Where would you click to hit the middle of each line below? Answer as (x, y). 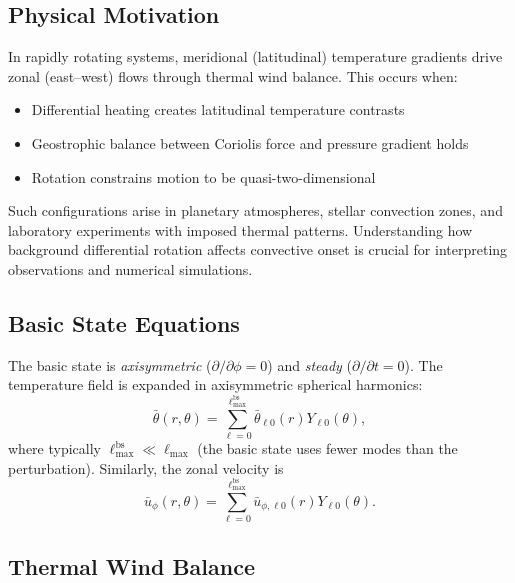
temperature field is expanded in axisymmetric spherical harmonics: (215, 384)
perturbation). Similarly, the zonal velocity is (146, 467)
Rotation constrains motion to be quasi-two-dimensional (203, 176)
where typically (54, 448)
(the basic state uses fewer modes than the (327, 448)
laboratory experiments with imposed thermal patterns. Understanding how (240, 229)
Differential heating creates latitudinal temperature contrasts (218, 109)
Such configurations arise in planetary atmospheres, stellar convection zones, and (255, 210)
